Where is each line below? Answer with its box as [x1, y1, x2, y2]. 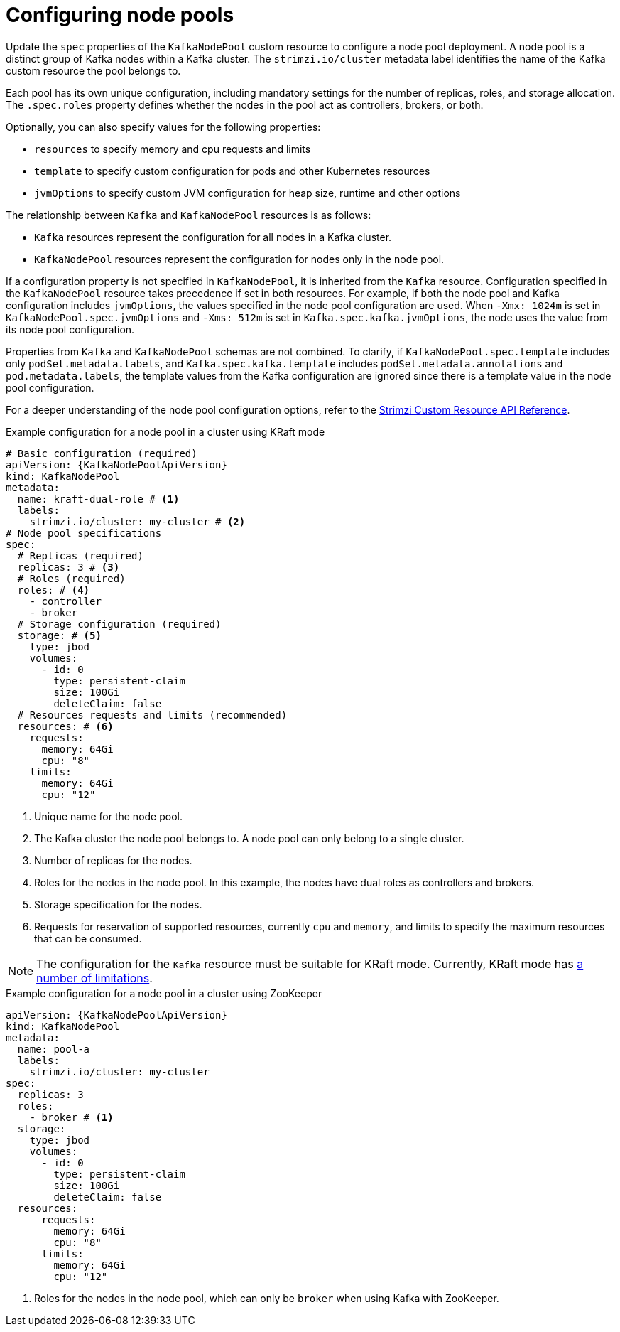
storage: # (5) [17, 629, 102, 641]
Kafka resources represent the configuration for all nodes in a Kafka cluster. [34, 230, 392, 243]
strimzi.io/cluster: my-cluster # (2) [29, 515, 246, 527]
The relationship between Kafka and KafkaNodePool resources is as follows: [6, 208, 371, 221]
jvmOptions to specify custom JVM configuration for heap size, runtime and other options [34, 186, 461, 199]
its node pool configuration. [6, 323, 135, 335]
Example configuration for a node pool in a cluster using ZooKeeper [6, 987, 322, 999]
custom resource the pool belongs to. [6, 64, 181, 77]
